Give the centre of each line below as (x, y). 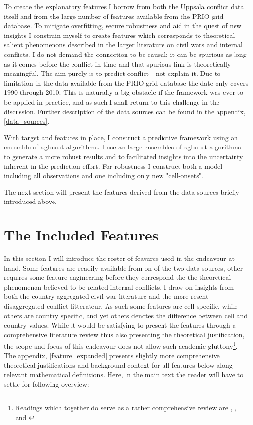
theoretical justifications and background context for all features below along (118, 365)
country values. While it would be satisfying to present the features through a (120, 325)
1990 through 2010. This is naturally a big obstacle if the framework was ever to (124, 92)
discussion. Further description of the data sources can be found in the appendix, (125, 111)
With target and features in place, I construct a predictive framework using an (121, 137)
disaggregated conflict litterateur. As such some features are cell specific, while (121, 305)
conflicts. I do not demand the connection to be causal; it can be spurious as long (125, 54)
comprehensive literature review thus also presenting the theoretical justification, (124, 334)
